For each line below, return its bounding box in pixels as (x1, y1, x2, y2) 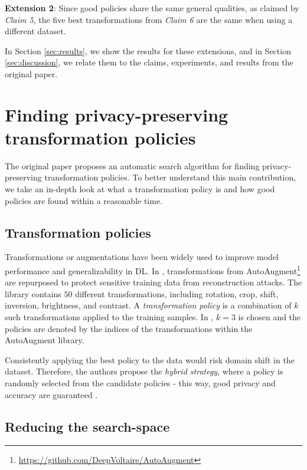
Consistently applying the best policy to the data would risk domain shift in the (5, 353, 295, 366)
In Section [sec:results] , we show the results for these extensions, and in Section (5, 44, 291, 57)
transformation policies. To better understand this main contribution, (44, 171, 296, 183)
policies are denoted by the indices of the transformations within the (5, 322, 253, 334)
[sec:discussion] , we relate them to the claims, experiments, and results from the (5, 56, 293, 68)
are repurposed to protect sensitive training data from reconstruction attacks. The (5, 276, 302, 288)
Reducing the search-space (5, 417, 170, 435)
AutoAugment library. (5, 334, 84, 346)
